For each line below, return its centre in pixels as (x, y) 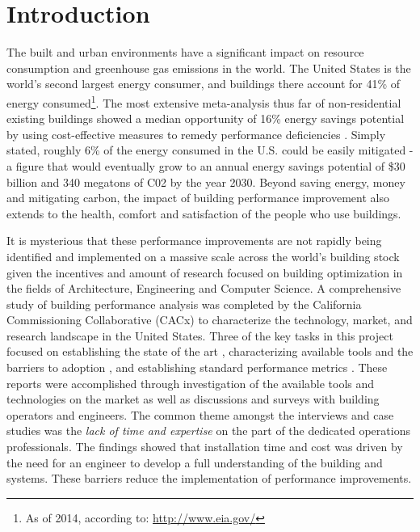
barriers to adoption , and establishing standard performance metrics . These (197, 367)
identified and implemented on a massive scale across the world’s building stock (203, 256)
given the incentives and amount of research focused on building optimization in (205, 272)
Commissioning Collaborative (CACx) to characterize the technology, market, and (210, 320)
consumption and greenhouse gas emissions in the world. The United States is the (209, 68)
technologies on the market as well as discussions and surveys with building (193, 399)
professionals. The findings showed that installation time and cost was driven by (205, 447)
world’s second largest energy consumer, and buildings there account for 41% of (204, 84)
